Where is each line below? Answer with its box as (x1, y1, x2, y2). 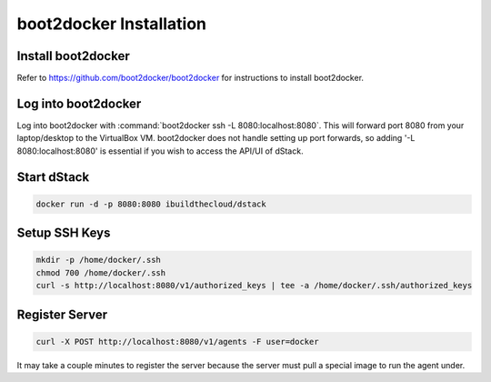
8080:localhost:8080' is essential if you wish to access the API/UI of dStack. (16, 146, 304, 156)
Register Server (16, 307, 108, 322)
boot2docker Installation (16, 14, 207, 34)
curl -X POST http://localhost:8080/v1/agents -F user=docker (35, 337, 319, 347)
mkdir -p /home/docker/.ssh (35, 255, 161, 266)
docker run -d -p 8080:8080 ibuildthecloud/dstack (35, 198, 267, 209)
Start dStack (16, 169, 90, 185)
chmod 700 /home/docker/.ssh (35, 267, 166, 277)
